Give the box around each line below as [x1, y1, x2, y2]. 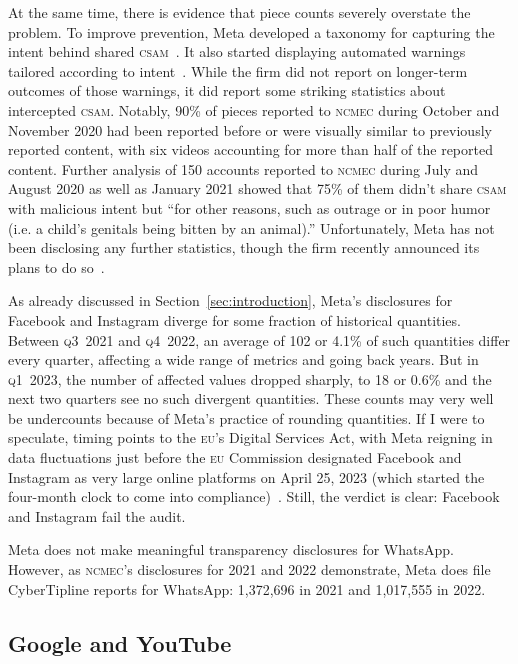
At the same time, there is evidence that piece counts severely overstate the [8, 2, 471, 22]
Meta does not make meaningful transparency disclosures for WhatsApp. [8, 539, 454, 560]
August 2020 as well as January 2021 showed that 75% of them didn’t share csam [8, 178, 507, 199]
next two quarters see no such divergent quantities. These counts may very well [8, 388, 494, 409]
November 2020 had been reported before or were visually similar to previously [8, 119, 492, 140]
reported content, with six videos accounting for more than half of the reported [8, 139, 493, 160]
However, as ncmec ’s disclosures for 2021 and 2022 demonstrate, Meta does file [8, 559, 491, 580]
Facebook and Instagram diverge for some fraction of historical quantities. [8, 309, 461, 330]
